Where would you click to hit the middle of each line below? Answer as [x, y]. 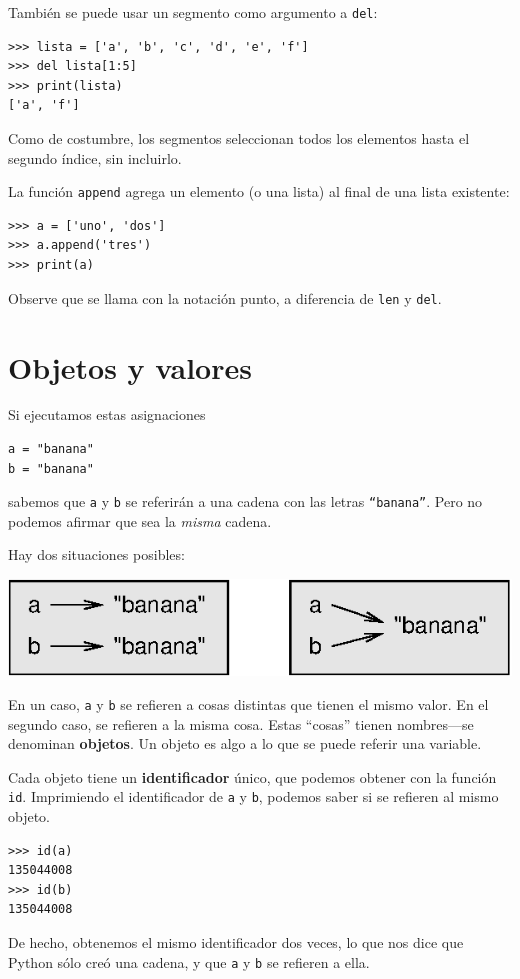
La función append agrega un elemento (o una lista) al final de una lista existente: [259, 191]
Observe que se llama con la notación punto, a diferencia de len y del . [225, 297]
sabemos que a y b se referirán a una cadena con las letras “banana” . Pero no [245, 501]
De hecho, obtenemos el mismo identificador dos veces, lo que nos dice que [236, 942]
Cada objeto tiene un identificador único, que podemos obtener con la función [252, 776]
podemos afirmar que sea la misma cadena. [140, 520]
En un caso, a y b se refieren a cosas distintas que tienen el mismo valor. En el [248, 703]
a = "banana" [51, 449]
